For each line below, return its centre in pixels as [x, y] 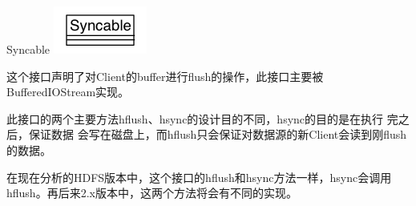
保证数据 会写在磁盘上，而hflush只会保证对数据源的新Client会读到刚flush [218, 134]
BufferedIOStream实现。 [68, 92]
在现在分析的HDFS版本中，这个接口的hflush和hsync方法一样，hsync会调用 [199, 177]
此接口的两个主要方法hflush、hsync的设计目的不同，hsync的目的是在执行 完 [202, 118]
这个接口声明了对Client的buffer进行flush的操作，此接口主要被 [165, 76]
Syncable [28, 49]
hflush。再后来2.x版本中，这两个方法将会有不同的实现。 [152, 193]
